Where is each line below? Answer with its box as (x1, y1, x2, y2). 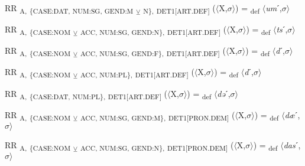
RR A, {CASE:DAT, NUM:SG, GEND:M (5, 2, 134, 15)
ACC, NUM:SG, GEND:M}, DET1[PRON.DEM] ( (80, 108, 235, 122)
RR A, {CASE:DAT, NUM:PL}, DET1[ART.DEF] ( (5, 87, 168, 101)
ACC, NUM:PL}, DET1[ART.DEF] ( (80, 66, 194, 80)
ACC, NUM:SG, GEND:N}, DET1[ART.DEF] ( (80, 23, 227, 37)
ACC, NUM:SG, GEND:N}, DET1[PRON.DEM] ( (80, 138, 234, 152)
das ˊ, (283, 138, 301, 151)
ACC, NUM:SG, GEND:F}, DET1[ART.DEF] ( (80, 44, 226, 58)
